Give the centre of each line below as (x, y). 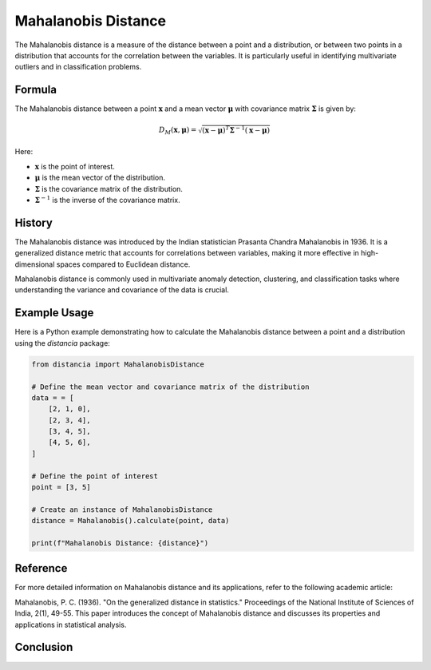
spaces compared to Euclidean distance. (123, 264)
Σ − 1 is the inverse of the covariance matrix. (107, 199)
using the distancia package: (63, 343)
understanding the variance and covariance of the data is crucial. (122, 290)
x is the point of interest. (75, 166)
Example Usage (54, 313)
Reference (41, 568)
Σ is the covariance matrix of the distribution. (109, 188)
